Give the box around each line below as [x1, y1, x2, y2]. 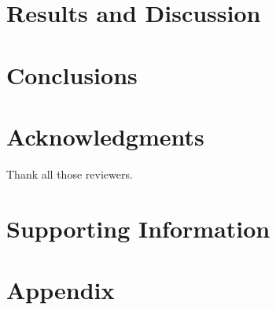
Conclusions [6, 58, 138, 90]
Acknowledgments [6, 120, 204, 152]
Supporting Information [6, 212, 270, 244]
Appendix [6, 274, 115, 306]
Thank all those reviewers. [6, 165, 133, 182]
